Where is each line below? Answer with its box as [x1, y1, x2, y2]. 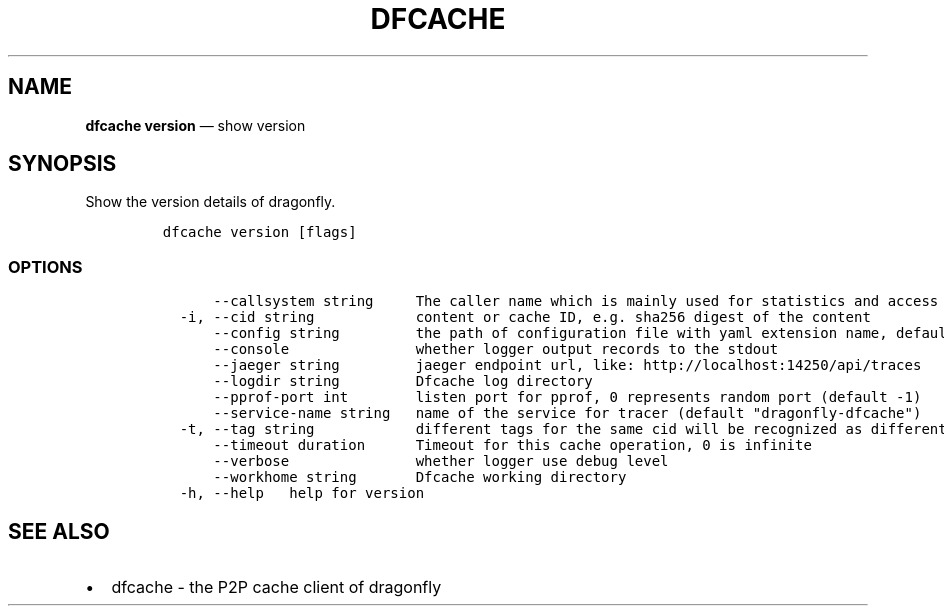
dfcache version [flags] [162, 224, 357, 241]
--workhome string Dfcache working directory [213, 469, 627, 486]
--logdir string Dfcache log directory [213, 373, 593, 390]
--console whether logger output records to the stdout [213, 341, 779, 358]
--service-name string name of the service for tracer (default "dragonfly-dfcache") [213, 405, 922, 422]
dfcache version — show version [85, 116, 306, 134]
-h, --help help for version [179, 485, 425, 502]
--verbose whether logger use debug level [213, 453, 669, 470]
